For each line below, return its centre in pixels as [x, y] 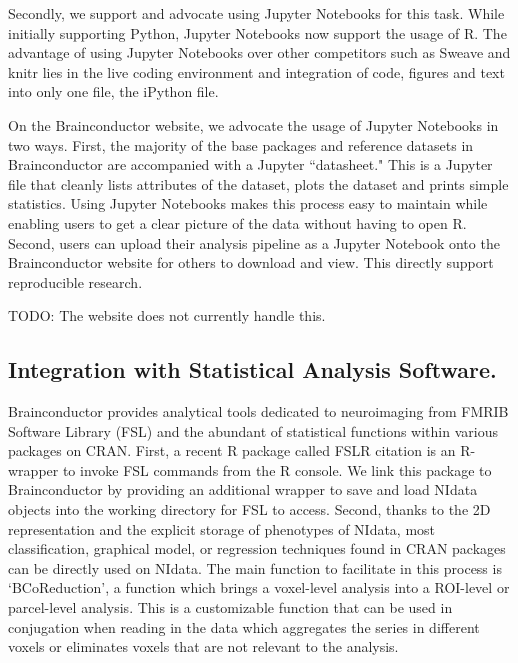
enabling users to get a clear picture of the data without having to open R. [237, 222]
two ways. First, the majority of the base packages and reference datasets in [241, 144]
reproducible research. [75, 281]
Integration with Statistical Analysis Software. [252, 369]
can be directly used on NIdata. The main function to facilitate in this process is [255, 567]
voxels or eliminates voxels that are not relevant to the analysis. [203, 646]
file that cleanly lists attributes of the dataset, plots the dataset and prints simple [258, 183]
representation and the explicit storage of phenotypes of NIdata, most [222, 528]
